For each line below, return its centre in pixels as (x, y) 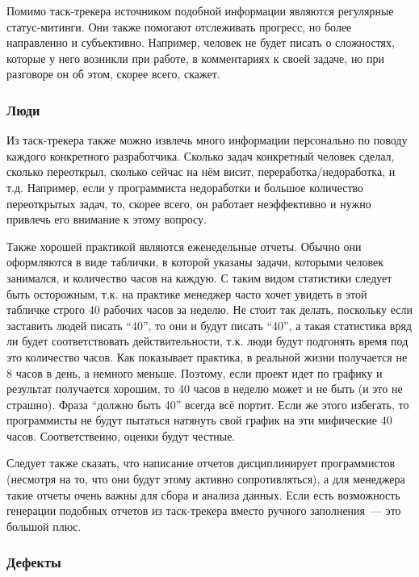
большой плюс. (44, 526)
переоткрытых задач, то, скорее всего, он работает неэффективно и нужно (189, 203)
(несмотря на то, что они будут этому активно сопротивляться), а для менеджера (206, 479)
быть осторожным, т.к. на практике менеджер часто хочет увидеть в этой (187, 293)
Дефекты (34, 562)
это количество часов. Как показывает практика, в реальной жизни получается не (207, 356)
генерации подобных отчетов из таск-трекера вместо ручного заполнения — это (204, 510)
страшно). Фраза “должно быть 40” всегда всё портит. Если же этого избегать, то (208, 404)
